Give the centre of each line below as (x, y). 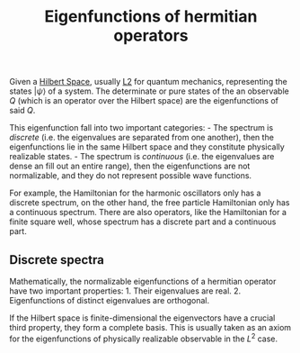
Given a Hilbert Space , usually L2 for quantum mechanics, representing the (148, 82)
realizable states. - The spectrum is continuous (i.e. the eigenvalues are (142, 157)
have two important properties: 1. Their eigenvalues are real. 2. (125, 291)
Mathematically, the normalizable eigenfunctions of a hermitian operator (143, 281)
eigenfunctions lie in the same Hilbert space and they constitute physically (147, 147)
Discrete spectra (57, 260)
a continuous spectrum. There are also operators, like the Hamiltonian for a (148, 213)
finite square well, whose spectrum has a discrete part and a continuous (143, 222)
